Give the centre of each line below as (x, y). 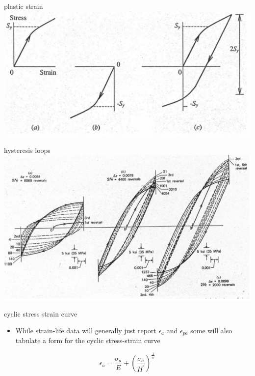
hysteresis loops (27, 150)
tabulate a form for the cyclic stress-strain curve (88, 340)
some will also (211, 330)
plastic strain (24, 6)
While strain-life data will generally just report (86, 330)
